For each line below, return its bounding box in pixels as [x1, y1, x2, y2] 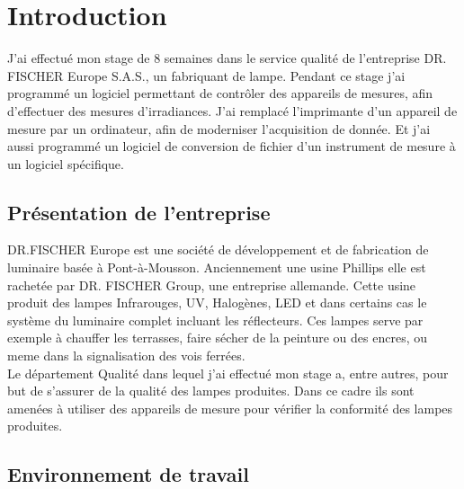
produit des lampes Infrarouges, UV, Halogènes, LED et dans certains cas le [7, 293, 427, 312]
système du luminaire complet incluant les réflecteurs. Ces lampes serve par [7, 310, 424, 329]
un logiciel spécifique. [7, 154, 124, 173]
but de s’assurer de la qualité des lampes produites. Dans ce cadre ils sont [7, 381, 415, 400]
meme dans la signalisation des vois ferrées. [7, 346, 245, 365]
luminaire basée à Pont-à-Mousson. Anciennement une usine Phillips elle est [7, 258, 426, 277]
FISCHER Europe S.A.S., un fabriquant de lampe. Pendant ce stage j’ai [7, 66, 406, 84]
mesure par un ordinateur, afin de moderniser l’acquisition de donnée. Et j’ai [7, 119, 431, 138]
